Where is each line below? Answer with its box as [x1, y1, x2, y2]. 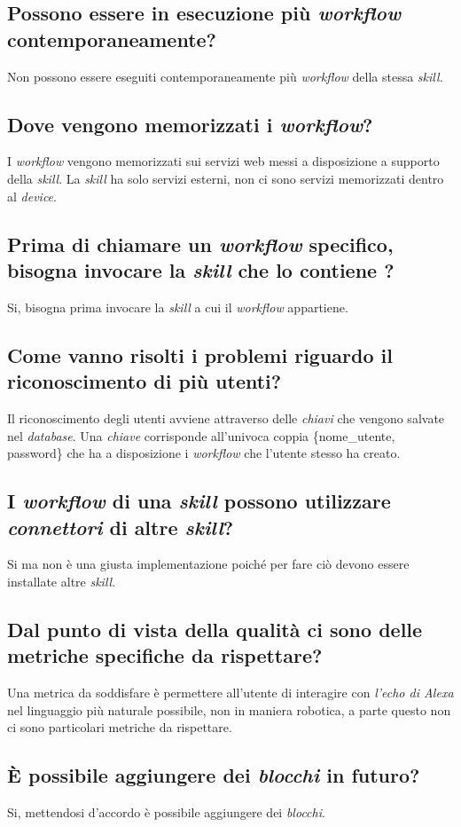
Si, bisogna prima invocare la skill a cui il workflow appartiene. [7, 297, 348, 316]
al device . [7, 186, 57, 205]
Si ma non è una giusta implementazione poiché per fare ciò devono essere [7, 555, 410, 573]
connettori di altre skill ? [7, 513, 234, 540]
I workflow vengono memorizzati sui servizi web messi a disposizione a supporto [7, 152, 440, 170]
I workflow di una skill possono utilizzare [7, 487, 391, 515]
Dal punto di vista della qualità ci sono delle [7, 615, 423, 642]
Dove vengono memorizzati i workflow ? [7, 110, 373, 138]
